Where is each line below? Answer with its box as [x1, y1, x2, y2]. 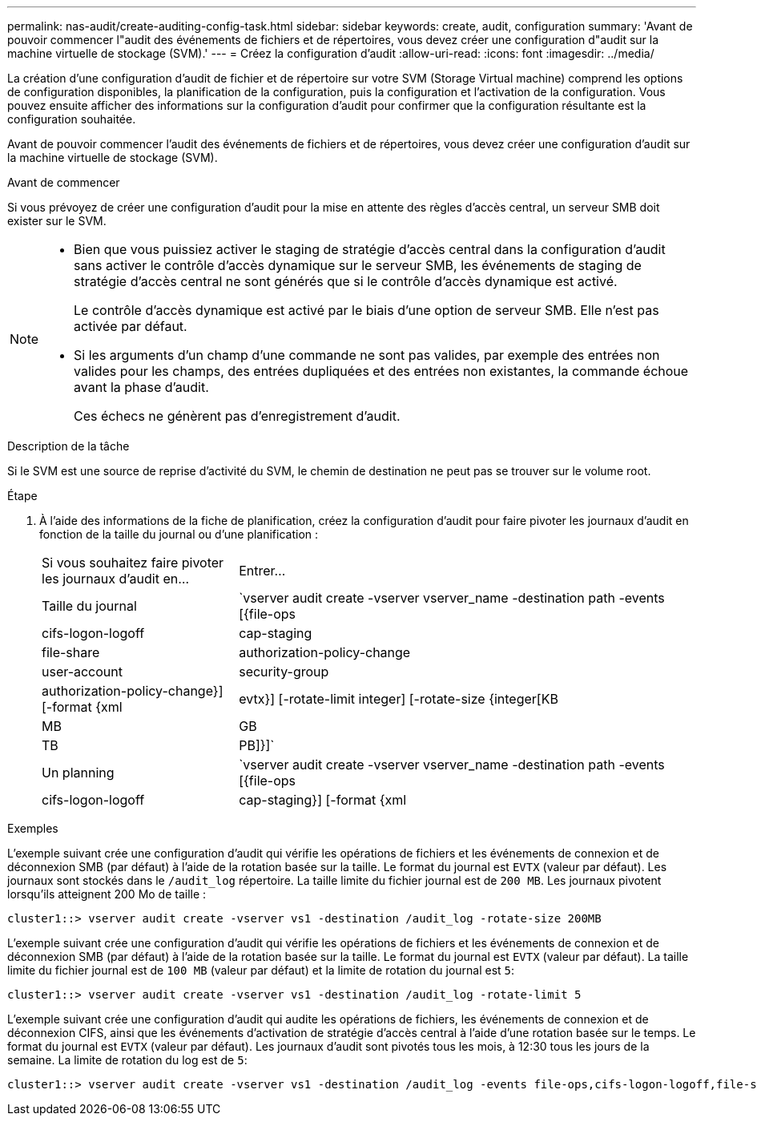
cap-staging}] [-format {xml [239, 792, 407, 808]
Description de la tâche [7, 439, 130, 453]
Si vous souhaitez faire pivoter [42, 555, 224, 571]
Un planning [42, 765, 115, 781]
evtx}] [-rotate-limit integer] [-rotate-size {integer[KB [239, 691, 558, 707]
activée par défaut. [74, 318, 187, 334]
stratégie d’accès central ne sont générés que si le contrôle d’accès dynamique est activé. [74, 273, 618, 289]
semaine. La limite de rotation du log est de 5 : [7, 1053, 248, 1067]
